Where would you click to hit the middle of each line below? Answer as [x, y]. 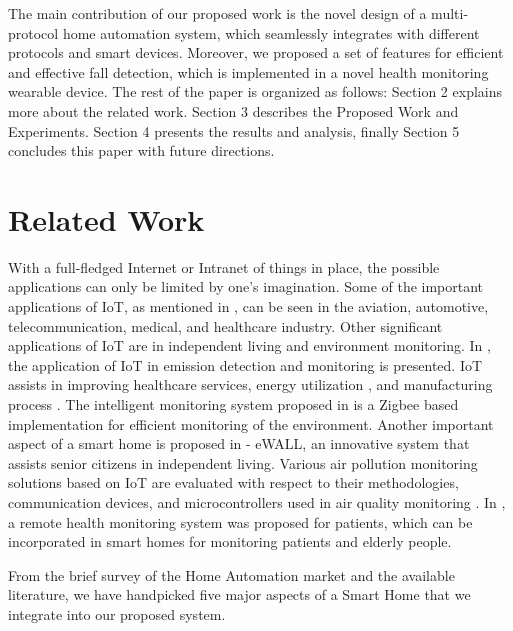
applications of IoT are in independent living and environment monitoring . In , [249, 345]
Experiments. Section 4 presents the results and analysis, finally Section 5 [234, 130]
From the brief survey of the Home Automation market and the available [231, 574]
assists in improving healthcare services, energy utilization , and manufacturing [250, 384]
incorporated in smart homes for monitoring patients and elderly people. [230, 541]
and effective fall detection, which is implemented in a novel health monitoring [248, 71]
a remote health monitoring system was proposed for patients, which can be [240, 521]
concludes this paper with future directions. [141, 150]
